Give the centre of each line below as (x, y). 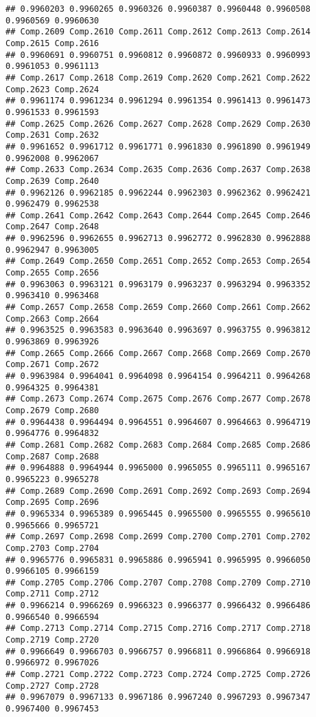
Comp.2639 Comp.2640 (53, 181)
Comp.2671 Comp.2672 (53, 365)
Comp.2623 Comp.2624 (53, 89)
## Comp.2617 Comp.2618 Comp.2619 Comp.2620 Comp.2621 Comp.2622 (158, 77)
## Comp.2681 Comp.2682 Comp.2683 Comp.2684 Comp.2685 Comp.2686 (158, 445)
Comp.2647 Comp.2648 (53, 227)
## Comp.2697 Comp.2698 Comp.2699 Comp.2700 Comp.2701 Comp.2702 (158, 537)
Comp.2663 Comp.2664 (53, 319)
